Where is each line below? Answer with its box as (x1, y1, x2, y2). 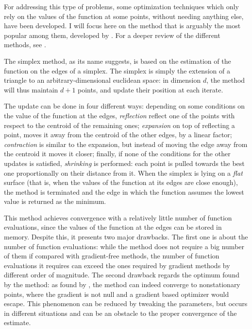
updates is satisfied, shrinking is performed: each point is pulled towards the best (4, 158, 245, 168)
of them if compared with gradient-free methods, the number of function (4, 251, 219, 261)
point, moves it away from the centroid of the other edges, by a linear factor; (4, 129, 232, 140)
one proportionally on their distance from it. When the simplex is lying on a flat (4, 167, 243, 178)
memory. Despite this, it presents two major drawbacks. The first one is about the (4, 232, 248, 242)
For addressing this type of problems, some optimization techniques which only (4, 1, 239, 11)
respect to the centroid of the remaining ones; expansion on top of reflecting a (4, 120, 235, 130)
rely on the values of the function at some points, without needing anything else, (4, 11, 244, 21)
